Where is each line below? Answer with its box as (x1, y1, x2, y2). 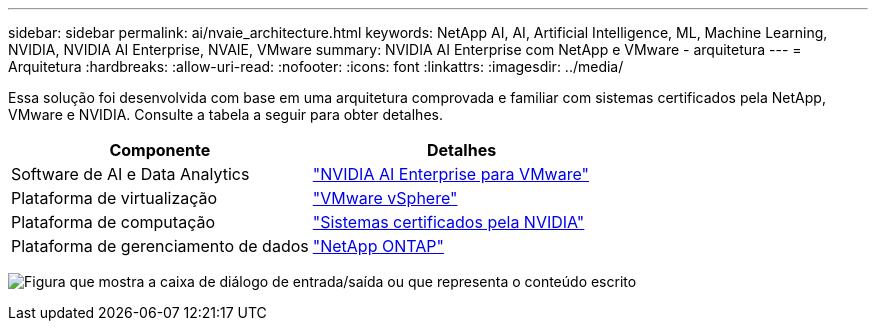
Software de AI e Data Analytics (11, 164, 250, 184)
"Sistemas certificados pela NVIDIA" (312, 212, 585, 232)
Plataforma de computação (11, 212, 215, 232)
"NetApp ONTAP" (312, 236, 444, 256)
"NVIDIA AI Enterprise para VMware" (312, 164, 589, 184)
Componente (109, 140, 211, 160)
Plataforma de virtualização (11, 188, 218, 208)
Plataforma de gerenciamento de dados (11, 236, 309, 256)
